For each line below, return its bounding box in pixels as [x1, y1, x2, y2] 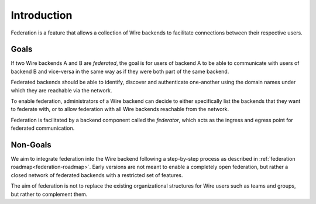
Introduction [11, 9, 73, 22]
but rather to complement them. [11, 191, 88, 198]
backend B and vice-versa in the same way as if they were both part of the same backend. [11, 68, 229, 75]
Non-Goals [11, 140, 52, 150]
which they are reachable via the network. [11, 87, 112, 94]
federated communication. [11, 125, 75, 132]
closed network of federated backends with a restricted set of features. [11, 171, 183, 178]
